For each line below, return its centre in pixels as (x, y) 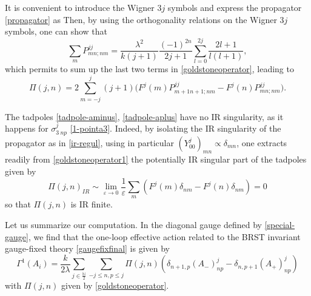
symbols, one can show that (56, 31)
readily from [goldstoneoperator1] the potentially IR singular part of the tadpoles (156, 159)
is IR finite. (92, 204)
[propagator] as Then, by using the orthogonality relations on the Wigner (141, 19)
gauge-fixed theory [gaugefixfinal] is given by (87, 248)
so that (18, 204)
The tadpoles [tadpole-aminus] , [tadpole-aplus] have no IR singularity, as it (144, 116)
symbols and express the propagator (235, 7)
